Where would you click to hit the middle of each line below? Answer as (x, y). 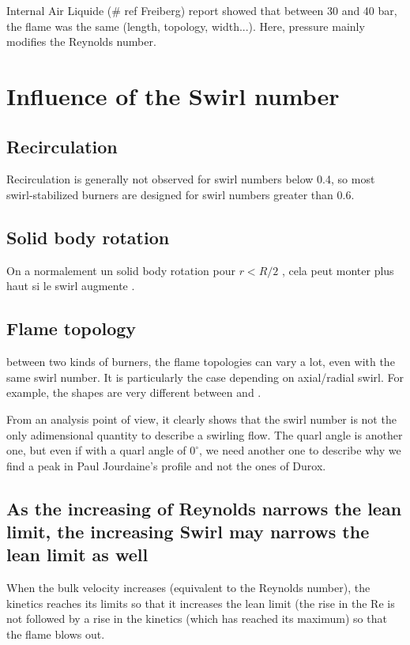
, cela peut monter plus (338, 270)
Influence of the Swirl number (173, 95)
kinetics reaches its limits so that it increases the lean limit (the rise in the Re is (201, 603)
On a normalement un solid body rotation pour (121, 270)
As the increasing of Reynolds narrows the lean (204, 508)
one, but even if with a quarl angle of (96, 450)
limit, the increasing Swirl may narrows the (188, 532)
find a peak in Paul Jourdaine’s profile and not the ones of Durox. (166, 465)
